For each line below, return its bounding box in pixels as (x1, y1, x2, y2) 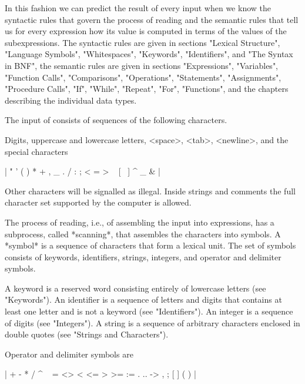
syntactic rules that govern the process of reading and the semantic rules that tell (5, 13, 299, 25)
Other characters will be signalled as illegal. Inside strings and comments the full (5, 184, 296, 197)
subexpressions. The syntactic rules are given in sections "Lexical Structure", (5, 36, 280, 48)
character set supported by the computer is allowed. (5, 196, 192, 208)
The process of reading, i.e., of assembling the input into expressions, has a (5, 216, 274, 228)
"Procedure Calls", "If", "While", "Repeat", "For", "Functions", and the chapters (5, 82, 289, 95)
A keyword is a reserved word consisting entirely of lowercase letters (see (5, 282, 266, 294)
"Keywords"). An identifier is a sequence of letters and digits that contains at (5, 293, 282, 306)
